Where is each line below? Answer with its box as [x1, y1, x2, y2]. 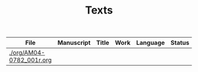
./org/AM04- [9, 48, 45, 57]
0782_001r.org [9, 56, 52, 64]
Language [136, 39, 165, 47]
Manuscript [57, 39, 91, 47]
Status [170, 39, 190, 47]
